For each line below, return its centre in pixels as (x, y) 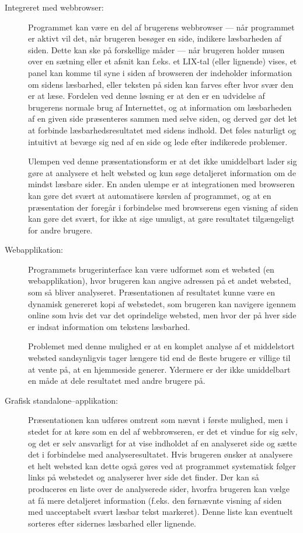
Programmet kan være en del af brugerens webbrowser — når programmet (161, 27)
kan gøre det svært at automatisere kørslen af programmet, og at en (150, 195)
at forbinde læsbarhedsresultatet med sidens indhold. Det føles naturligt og (162, 130)
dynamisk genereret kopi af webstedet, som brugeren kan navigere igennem (162, 303)
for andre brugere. (60, 230)
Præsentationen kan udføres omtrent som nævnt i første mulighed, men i (158, 420)
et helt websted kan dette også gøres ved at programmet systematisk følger (162, 465)
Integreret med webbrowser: (54, 7)
